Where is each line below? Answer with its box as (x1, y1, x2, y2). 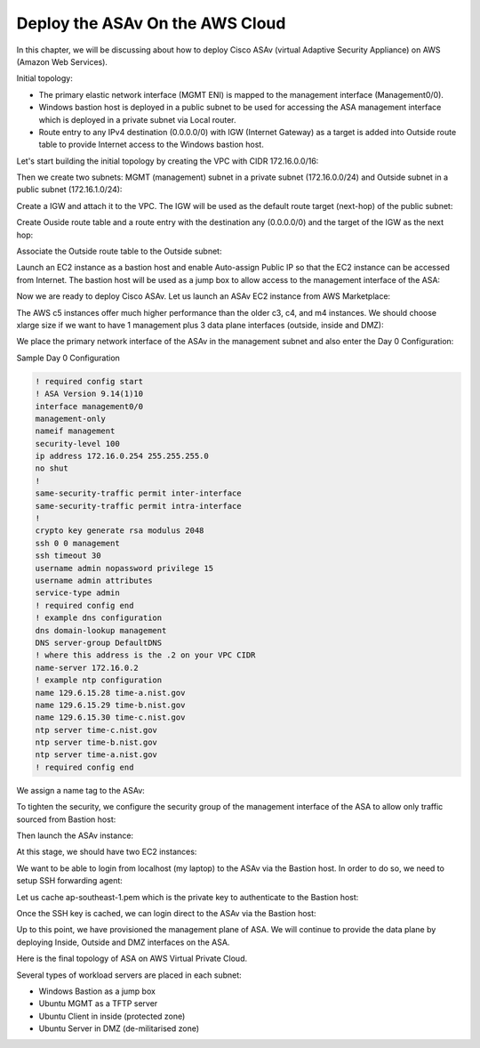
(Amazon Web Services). (16, 56, 108, 67)
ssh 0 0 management (35, 538, 120, 548)
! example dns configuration (35, 613, 163, 623)
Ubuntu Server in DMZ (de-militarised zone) (38, 1023, 200, 1034)
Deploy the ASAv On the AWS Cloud (16, 13, 286, 33)
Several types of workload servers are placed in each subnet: (16, 970, 242, 980)
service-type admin (35, 588, 120, 598)
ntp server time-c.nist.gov (35, 725, 157, 735)
